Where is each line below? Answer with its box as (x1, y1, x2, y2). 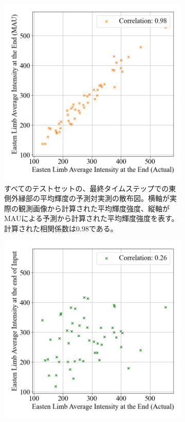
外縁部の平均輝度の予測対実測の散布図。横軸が (11, 193, 170, 204)
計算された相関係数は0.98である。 (4, 223, 118, 233)
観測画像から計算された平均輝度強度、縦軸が (18, 203, 170, 213)
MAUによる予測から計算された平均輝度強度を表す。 (4, 213, 179, 224)
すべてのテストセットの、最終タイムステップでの (4, 182, 169, 193)
